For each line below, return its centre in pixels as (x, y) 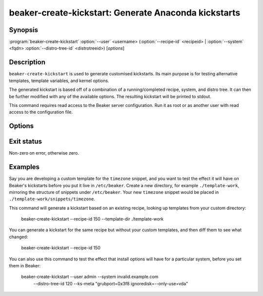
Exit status (26, 142)
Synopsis (24, 30)
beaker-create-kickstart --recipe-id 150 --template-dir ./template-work (93, 219)
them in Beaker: (25, 266)
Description (27, 62)
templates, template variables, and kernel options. (59, 81)
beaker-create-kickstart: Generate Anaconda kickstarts (125, 13)
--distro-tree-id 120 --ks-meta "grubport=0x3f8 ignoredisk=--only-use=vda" (111, 283)
